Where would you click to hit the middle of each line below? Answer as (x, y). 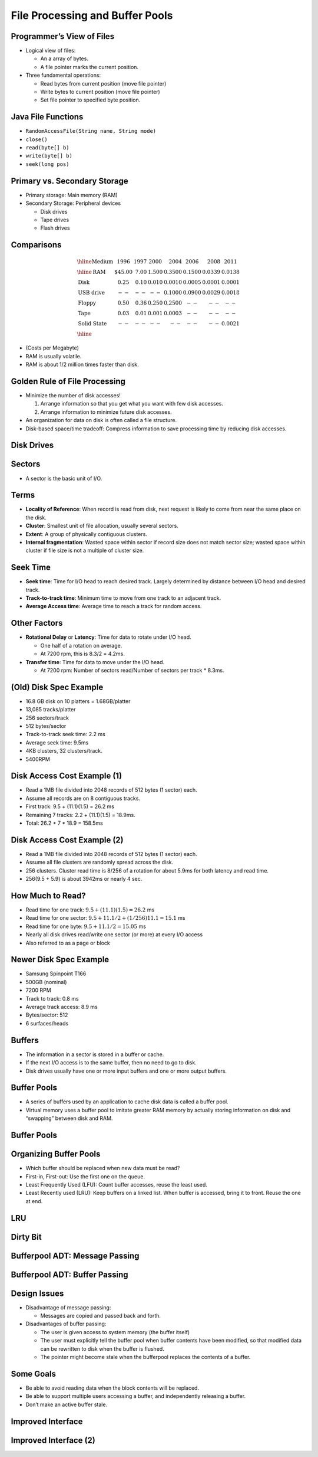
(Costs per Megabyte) (52, 348)
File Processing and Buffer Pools (92, 15)
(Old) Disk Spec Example (57, 687)
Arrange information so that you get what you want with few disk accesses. (132, 404)
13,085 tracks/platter (51, 710)
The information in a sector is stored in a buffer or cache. (95, 1054)
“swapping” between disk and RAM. (69, 1118)
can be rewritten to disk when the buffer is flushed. (102, 1348)
